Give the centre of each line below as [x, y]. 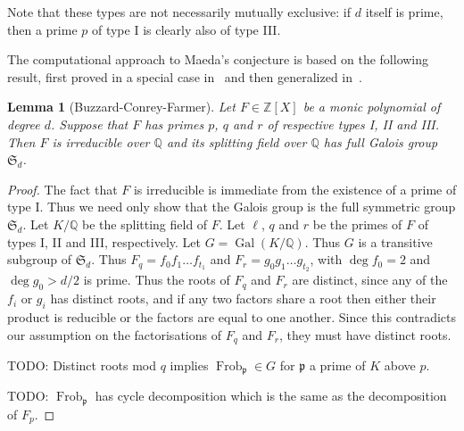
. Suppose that [89, 124]
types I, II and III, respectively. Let [104, 241]
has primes [174, 124]
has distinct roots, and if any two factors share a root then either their [243, 298]
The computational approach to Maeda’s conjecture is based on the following [218, 59]
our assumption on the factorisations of [114, 334]
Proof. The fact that [62, 189]
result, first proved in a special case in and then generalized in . [185, 76]
